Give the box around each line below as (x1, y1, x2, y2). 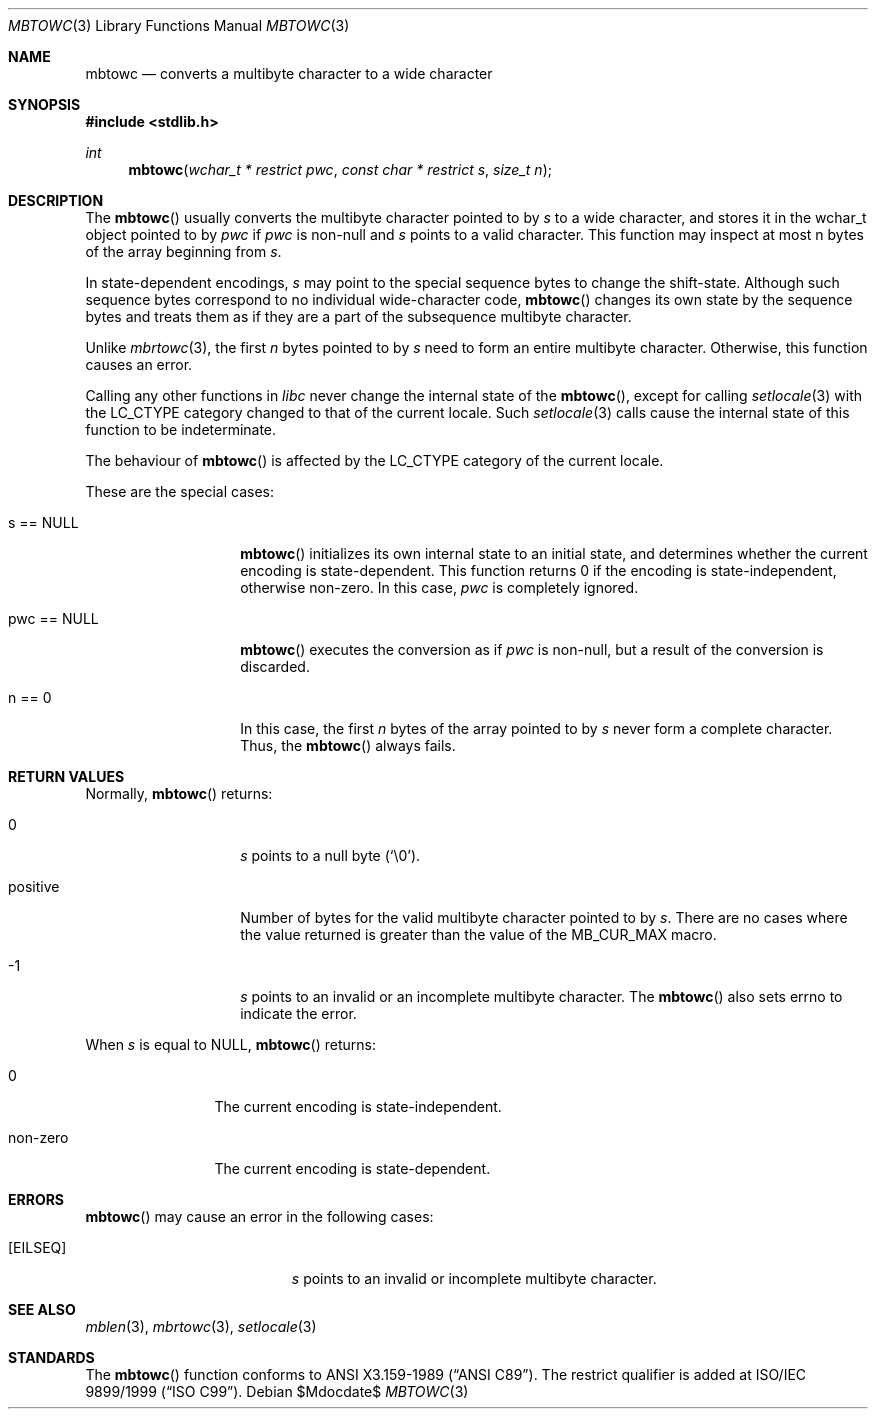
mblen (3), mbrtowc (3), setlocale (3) (85, 1318, 317, 1335)
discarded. (240, 658, 310, 675)
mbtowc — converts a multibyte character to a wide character (85, 65, 493, 82)
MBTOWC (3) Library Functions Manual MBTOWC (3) (8, 17, 350, 34)
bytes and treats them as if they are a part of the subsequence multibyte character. (85, 308, 632, 325)
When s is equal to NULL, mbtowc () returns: (85, 1036, 376, 1053)
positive (8, 878, 60, 895)
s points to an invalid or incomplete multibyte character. (291, 1270, 657, 1287)
